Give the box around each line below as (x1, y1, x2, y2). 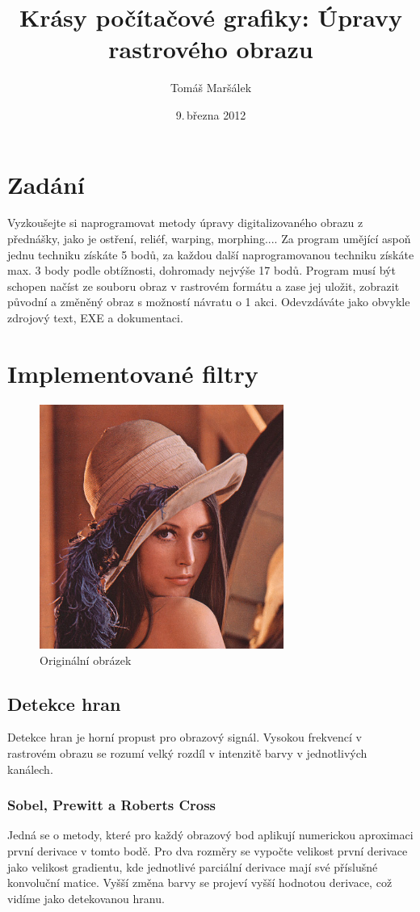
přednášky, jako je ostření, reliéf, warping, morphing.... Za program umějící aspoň (7, 230, 411, 247)
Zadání (7, 167, 85, 200)
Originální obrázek (40, 651, 132, 668)
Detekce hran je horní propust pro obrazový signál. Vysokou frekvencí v (7, 729, 362, 746)
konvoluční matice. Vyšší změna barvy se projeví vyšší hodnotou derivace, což (7, 874, 393, 891)
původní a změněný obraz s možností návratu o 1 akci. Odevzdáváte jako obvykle (7, 293, 410, 310)
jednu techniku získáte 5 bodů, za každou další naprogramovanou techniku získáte (7, 246, 414, 263)
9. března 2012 (175, 106, 246, 123)
